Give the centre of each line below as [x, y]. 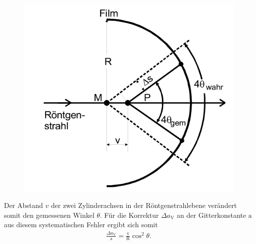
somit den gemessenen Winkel [49, 215]
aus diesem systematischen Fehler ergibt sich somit [81, 224]
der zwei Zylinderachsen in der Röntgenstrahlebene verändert [144, 205]
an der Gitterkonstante [211, 215]
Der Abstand [24, 205]
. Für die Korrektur [129, 215]
